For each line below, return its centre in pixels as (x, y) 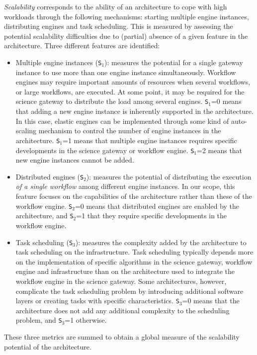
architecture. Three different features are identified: (82, 45)
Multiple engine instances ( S (59, 62)
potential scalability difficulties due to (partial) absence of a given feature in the (126, 36)
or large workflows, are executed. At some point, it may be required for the (130, 91)
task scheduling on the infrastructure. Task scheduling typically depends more (134, 252)
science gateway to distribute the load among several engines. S (112, 101)
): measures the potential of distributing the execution (169, 176)
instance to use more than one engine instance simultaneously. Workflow (126, 72)
